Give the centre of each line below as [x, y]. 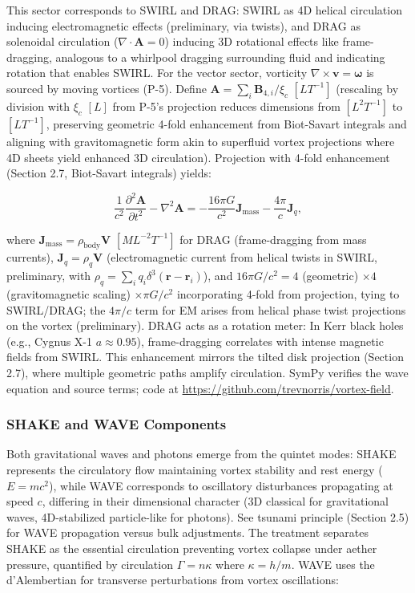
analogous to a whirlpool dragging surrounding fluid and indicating [220, 57]
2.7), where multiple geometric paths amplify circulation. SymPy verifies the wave [207, 373]
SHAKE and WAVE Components [117, 424]
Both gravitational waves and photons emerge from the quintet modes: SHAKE [201, 454]
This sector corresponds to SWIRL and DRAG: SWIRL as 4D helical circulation [204, 10]
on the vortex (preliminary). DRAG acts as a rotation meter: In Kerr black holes [205, 325]
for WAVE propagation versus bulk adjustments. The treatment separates [187, 532]
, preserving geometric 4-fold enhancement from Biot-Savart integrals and [226, 123]
